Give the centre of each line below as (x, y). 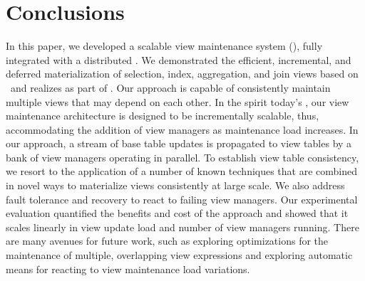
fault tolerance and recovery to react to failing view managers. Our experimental (182, 199)
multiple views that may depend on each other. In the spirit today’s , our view (178, 101)
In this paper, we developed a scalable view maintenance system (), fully (164, 46)
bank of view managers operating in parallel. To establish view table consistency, (182, 157)
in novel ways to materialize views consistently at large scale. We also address (175, 185)
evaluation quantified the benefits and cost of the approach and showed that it (177, 213)
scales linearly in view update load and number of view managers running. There (182, 227)
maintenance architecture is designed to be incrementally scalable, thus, (163, 116)
